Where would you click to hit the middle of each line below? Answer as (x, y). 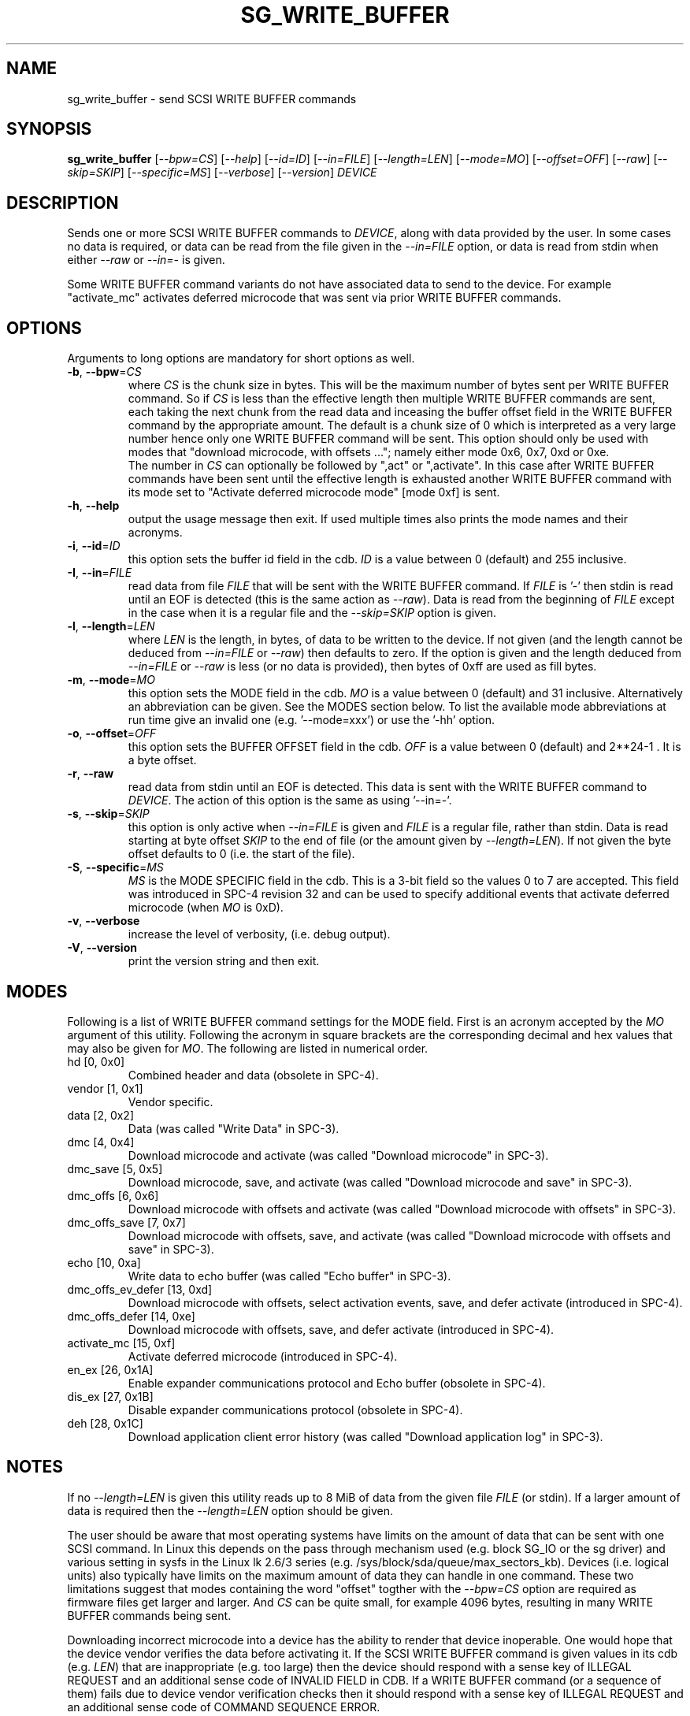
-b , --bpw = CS (104, 372)
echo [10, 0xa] (104, 1262)
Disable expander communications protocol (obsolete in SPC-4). (295, 1410)
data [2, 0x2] (101, 1115)
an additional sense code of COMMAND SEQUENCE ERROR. (224, 1707)
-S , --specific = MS (115, 867)
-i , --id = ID (94, 546)
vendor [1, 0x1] (105, 1088)
